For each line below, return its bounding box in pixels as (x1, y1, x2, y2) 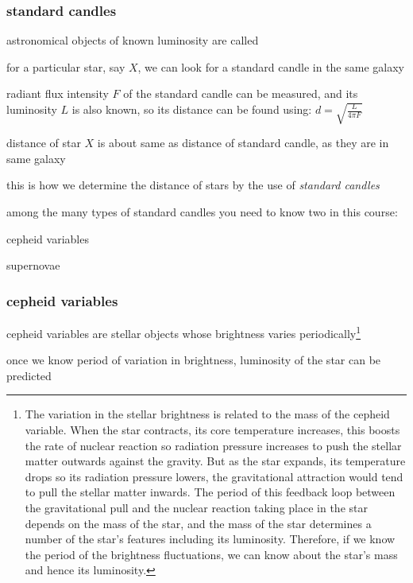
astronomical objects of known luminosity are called (6, 32, 259, 49)
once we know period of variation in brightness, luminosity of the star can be (6, 352, 381, 368)
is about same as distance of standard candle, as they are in (97, 134, 389, 151)
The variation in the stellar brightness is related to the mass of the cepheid (25, 406, 390, 422)
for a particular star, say (6, 58, 125, 75)
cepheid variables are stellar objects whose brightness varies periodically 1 (6, 323, 361, 341)
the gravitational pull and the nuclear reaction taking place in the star (25, 499, 368, 516)
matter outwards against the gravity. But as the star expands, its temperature (25, 453, 406, 469)
